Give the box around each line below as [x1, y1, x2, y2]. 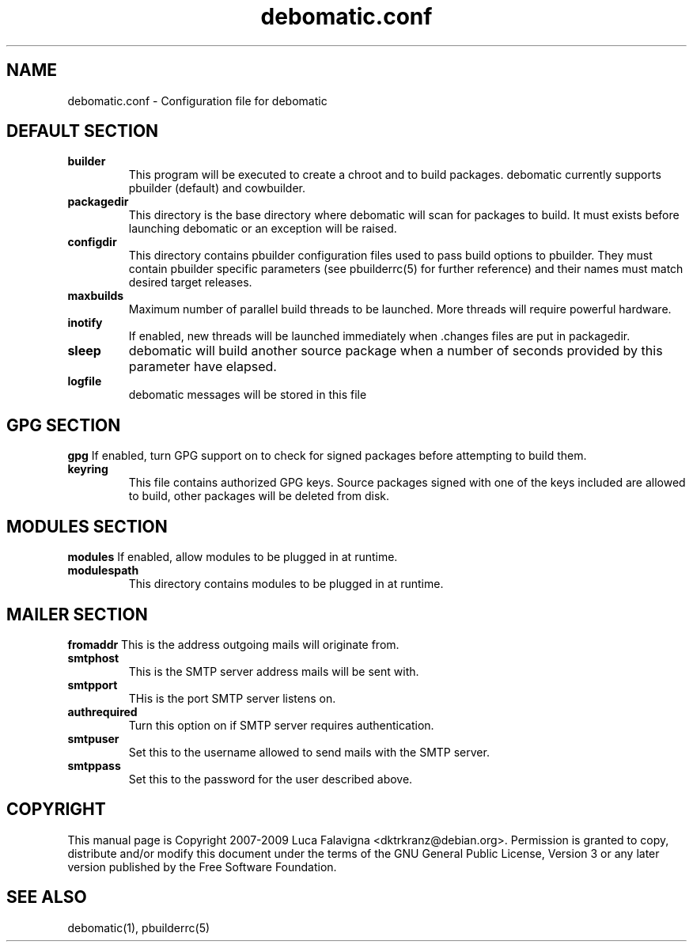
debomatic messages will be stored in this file [128, 388, 367, 402]
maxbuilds [67, 289, 124, 303]
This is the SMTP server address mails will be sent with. [128, 664, 419, 678]
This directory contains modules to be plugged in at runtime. [128, 577, 444, 591]
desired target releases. [128, 275, 252, 290]
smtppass [67, 758, 121, 772]
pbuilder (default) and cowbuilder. [128, 181, 305, 195]
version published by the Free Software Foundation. [67, 859, 337, 874]
